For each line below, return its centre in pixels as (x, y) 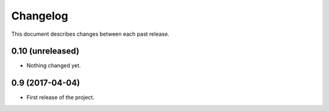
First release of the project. (60, 98)
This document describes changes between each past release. (90, 34)
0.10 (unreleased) (45, 51)
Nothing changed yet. (54, 66)
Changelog (40, 16)
